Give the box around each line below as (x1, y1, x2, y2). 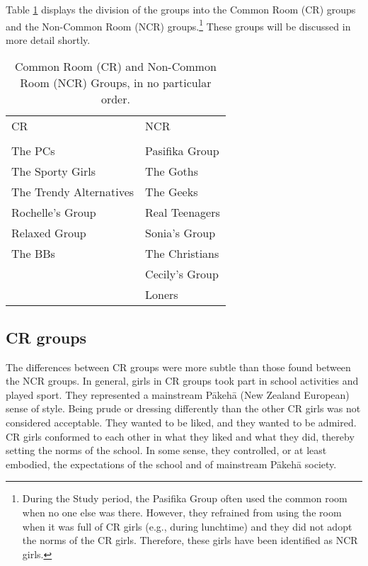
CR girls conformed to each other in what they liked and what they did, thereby (6, 429, 355, 443)
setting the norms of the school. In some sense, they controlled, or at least (6, 443, 327, 458)
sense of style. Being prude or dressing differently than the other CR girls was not (6, 401, 361, 416)
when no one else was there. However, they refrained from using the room (22, 504, 342, 519)
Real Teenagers (145, 204, 220, 221)
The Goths (145, 163, 198, 180)
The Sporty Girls (11, 163, 96, 180)
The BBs (11, 245, 55, 262)
